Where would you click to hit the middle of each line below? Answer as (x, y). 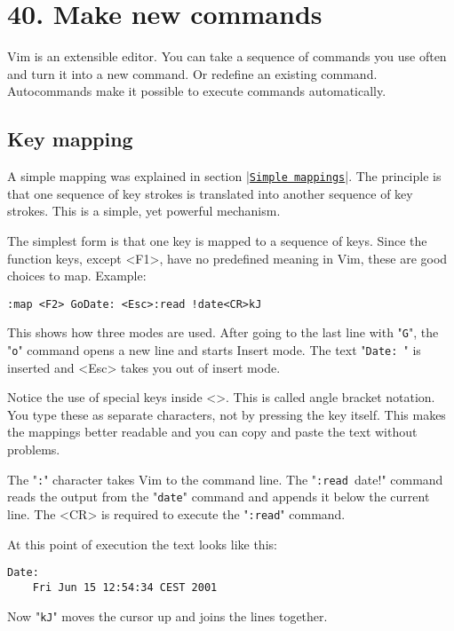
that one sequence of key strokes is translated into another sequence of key (210, 193)
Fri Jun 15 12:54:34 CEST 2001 (125, 587)
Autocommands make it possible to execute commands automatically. (197, 91)
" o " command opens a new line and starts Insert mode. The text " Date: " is (214, 350)
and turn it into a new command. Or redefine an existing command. (192, 73)
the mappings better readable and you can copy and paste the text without (212, 432)
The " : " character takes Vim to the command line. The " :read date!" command (225, 479)
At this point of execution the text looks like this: (142, 544)
